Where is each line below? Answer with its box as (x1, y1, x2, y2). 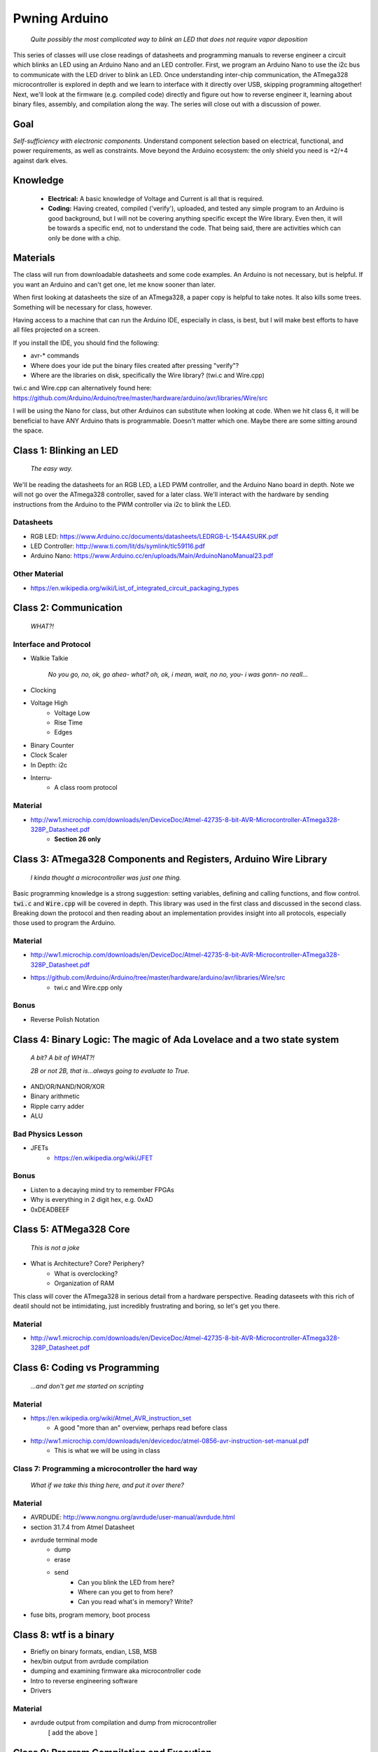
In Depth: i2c (30, 760, 68, 769)
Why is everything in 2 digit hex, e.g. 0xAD (30, 1196, 153, 1204)
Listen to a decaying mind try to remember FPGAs (30, 1185, 174, 1194)
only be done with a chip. (48, 233, 121, 242)
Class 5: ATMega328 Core (13, 1224, 130, 1236)
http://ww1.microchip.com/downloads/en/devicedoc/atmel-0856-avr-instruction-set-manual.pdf (30, 1437, 309, 1445)
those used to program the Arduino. (13, 919, 116, 927)
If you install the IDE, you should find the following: (13, 338, 160, 347)
